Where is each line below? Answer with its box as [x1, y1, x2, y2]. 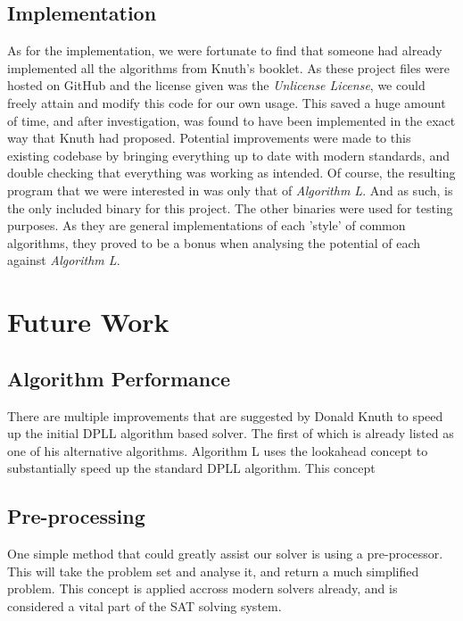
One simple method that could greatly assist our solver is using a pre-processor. [7, 544, 443, 563]
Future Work [7, 303, 169, 340]
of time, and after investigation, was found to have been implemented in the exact [7, 111, 456, 129]
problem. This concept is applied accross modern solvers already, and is [7, 579, 398, 598]
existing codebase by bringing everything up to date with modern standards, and [7, 145, 450, 164]
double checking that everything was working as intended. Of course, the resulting [7, 163, 456, 182]
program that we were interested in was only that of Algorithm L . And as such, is [7, 180, 453, 199]
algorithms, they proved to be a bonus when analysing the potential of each [7, 233, 421, 252]
